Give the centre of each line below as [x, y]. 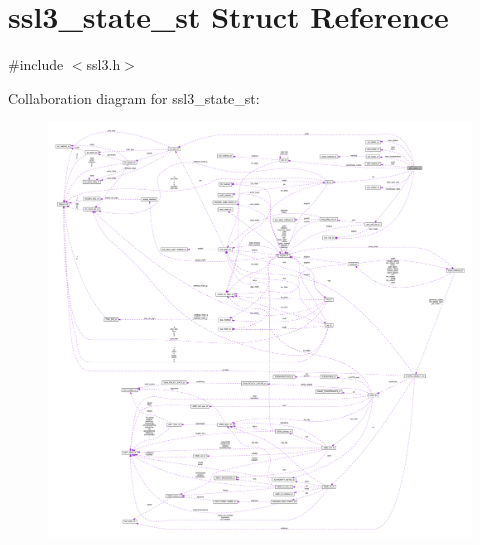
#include [36, 64]
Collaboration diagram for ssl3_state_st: [134, 97]
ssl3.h [103, 64]
